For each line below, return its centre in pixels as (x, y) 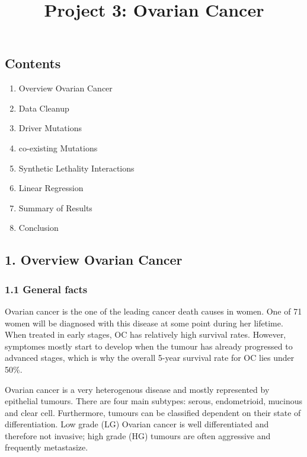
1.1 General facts (46, 289)
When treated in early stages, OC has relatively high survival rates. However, (145, 334)
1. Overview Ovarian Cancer (94, 260)
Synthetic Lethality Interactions (76, 168)
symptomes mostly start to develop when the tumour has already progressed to (149, 346)
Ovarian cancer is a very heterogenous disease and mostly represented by (137, 389)
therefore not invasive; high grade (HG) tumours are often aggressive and (138, 435)
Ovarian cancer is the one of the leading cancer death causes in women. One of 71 (153, 311)
